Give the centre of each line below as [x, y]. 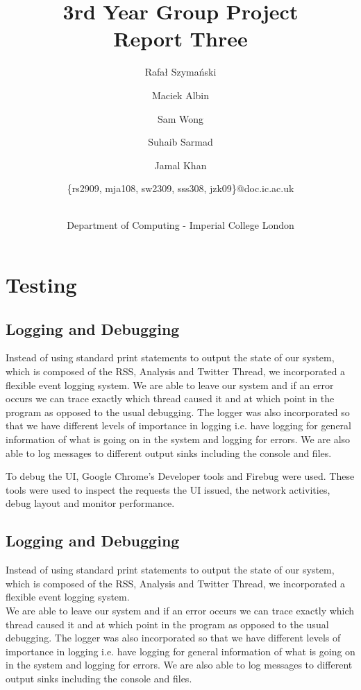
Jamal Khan [180, 165]
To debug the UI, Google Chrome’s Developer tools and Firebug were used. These [180, 476]
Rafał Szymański [180, 72]
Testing [41, 285]
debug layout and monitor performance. [90, 503]
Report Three [180, 38]
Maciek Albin [180, 95]
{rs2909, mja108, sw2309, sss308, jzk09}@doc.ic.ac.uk [180, 188]
